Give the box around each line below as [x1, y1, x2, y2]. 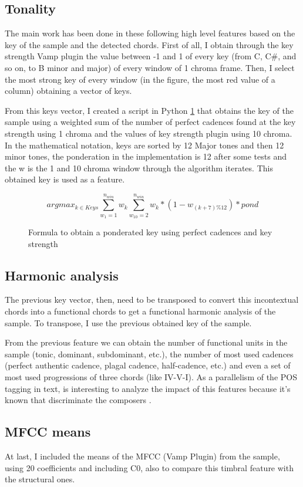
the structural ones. [5, 473, 75, 485]
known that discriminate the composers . [5, 394, 151, 406]
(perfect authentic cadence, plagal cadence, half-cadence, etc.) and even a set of [5, 359, 291, 371]
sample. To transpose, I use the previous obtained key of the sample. [5, 316, 252, 329]
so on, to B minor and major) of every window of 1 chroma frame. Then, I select [5, 61, 295, 73]
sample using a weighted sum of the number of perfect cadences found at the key [5, 116, 296, 128]
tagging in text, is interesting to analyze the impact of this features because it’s [5, 382, 291, 394]
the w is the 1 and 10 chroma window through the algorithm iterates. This [5, 161, 273, 174]
